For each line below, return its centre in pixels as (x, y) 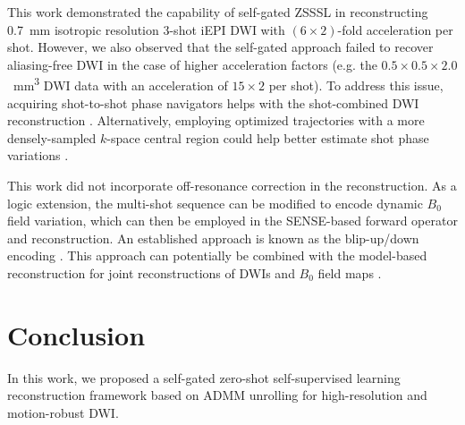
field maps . (350, 272)
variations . (38, 155)
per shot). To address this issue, (356, 85)
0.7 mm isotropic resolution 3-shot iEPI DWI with (146, 29)
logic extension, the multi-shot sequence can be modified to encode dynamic (215, 203)
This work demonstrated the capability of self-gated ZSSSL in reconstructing (218, 12)
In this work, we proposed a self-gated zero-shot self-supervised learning (204, 377)
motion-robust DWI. (63, 412)
